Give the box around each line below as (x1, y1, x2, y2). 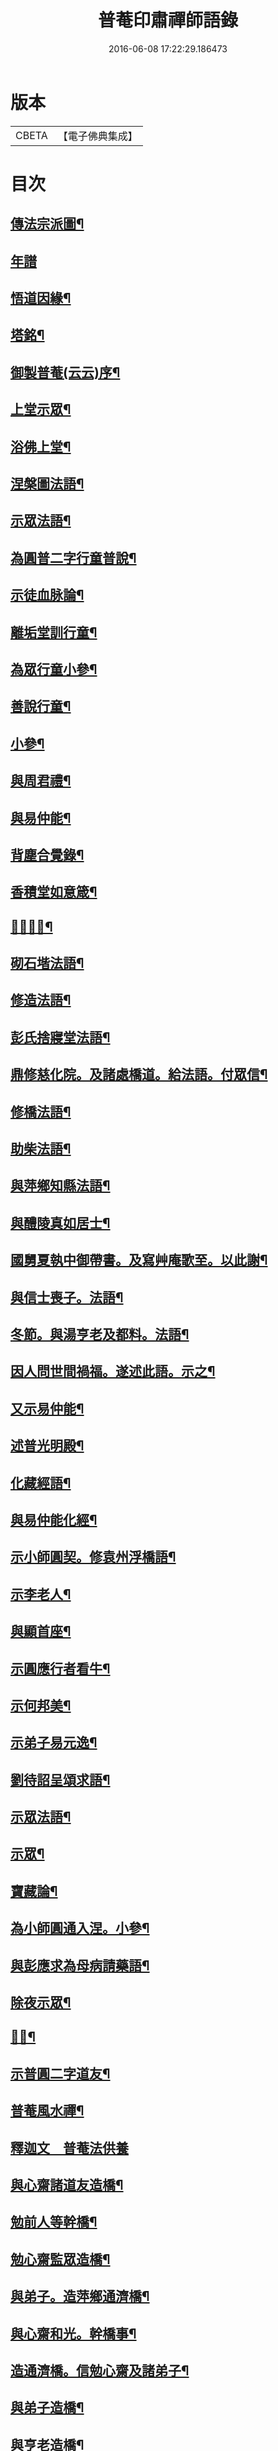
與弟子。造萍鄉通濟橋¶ (10, 2288, 150, 2305)
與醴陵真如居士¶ (10, 1214, 111, 1231)
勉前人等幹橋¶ (10, 2214, 98, 2231)
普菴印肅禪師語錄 (97, 9, 238, 32)
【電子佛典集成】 (57, 129, 138, 143)
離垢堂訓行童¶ (10, 624, 98, 641)
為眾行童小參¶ (10, 661, 98, 678)
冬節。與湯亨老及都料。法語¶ (10, 1326, 190, 1343)
